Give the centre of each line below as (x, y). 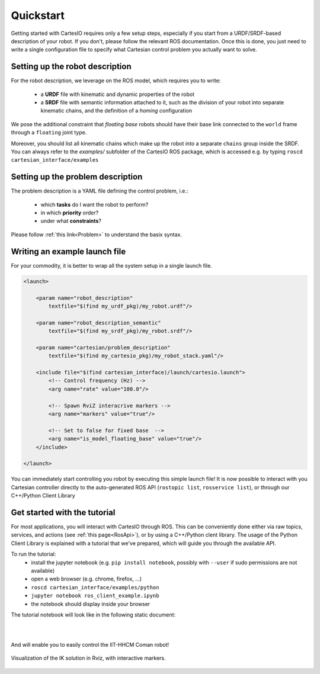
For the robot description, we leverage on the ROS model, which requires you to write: (116, 81)
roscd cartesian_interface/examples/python (95, 587)
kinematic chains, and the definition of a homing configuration (116, 111)
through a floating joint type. (49, 133)
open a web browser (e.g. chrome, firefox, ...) (87, 579)
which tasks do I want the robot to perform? (95, 204)
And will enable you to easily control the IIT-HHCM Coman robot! (90, 645)
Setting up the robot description (71, 67)
